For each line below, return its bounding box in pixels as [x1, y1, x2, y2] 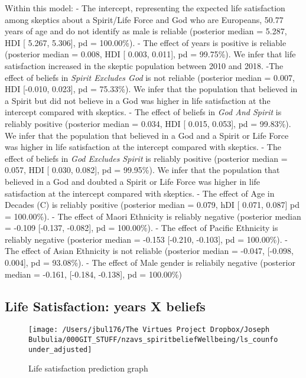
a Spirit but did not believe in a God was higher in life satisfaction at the [5, 94, 271, 106]
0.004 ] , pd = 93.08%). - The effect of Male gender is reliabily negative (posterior [5, 256, 295, 269]
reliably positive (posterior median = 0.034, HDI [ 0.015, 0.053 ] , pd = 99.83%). [5, 117, 291, 129]
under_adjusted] [28, 345, 92, 354]
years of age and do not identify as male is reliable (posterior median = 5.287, [5, 25, 287, 37]
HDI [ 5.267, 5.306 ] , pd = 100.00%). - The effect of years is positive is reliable [5, 36, 287, 48]
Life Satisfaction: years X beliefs [5, 296, 206, 315]
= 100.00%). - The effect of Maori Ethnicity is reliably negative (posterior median [5, 210, 301, 222]
